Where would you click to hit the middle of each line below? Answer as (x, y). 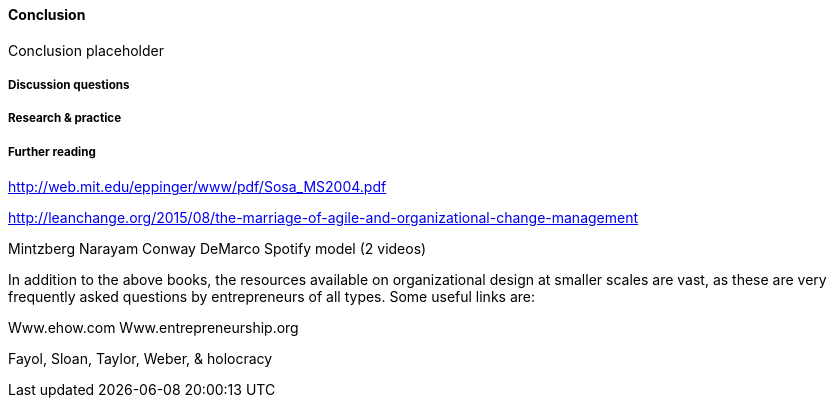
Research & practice (65, 118)
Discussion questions (69, 85)
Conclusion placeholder (86, 50)
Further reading (52, 151)
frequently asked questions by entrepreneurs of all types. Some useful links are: (271, 297)
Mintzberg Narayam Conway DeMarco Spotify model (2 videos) (217, 249)
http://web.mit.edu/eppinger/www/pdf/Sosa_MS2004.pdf (197, 187)
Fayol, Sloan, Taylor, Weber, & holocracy (140, 359)
